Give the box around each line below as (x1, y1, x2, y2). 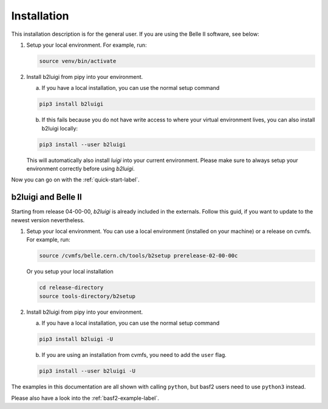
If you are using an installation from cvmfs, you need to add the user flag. (41, 351, 227, 359)
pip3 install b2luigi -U (39, 336, 114, 343)
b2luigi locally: (41, 124, 78, 132)
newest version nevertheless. (11, 216, 85, 224)
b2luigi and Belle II (11, 192, 82, 203)
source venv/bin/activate (39, 58, 117, 64)
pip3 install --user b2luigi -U (39, 368, 136, 374)
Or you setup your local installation (26, 268, 114, 275)
